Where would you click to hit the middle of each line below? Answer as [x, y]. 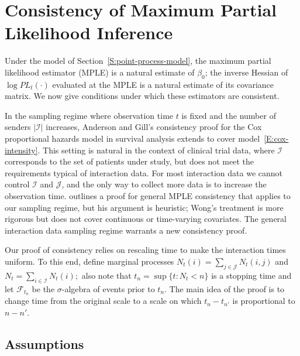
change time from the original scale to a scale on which [103, 301]
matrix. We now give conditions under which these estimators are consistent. [142, 96]
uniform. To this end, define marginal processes [89, 261]
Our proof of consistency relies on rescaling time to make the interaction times [145, 250]
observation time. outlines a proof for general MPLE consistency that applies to [148, 196]
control [17, 184]
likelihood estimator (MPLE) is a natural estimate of [100, 72]
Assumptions [44, 344]
